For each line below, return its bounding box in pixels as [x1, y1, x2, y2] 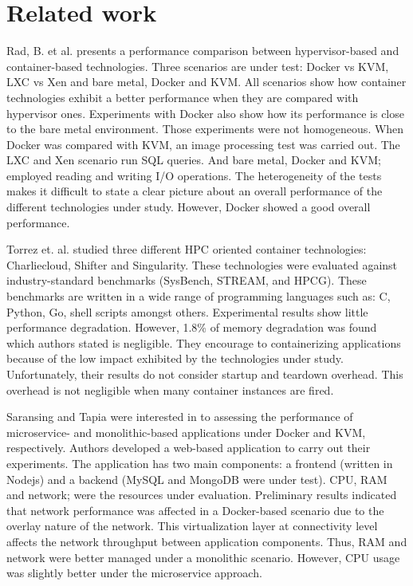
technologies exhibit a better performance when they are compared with [6, 88, 359, 105]
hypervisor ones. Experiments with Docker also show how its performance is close [6, 104, 404, 121]
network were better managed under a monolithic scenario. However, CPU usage [6, 549, 400, 565]
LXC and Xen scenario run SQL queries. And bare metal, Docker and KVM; [6, 151, 381, 168]
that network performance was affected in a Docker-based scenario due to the [6, 501, 384, 518]
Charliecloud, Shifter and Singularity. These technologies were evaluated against [6, 256, 398, 273]
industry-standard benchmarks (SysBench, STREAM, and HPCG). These [6, 272, 367, 289]
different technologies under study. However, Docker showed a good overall [6, 199, 371, 215]
